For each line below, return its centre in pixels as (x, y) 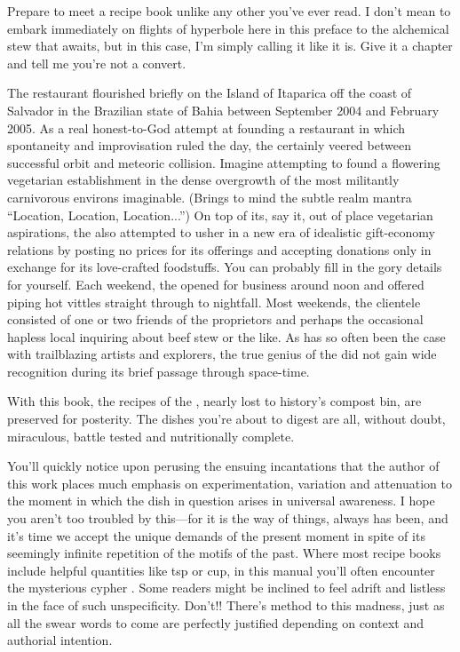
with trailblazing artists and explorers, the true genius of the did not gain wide (222, 354)
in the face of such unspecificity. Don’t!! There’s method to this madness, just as (226, 605)
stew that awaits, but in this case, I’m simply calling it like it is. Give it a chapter (230, 46)
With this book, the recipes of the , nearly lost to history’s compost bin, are (214, 401)
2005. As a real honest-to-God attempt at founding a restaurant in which (206, 127)
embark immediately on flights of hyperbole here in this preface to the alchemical (228, 28)
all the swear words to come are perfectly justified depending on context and (215, 622)
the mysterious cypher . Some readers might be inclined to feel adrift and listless (226, 588)
